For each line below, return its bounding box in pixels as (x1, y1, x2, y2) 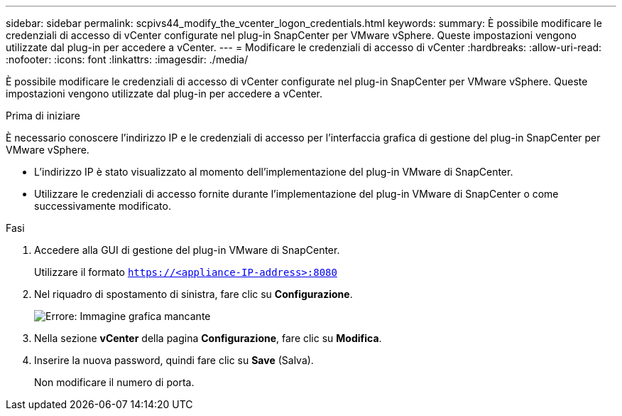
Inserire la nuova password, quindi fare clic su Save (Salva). (34, 354, 314, 366)
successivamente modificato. (34, 200, 171, 212)
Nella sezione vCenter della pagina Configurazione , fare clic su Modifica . (34, 332, 382, 344)
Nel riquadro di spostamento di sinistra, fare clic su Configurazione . (34, 288, 353, 300)
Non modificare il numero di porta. (34, 376, 195, 388)
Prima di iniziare (6, 110, 80, 122)
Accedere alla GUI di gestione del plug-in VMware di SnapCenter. (34, 244, 340, 256)
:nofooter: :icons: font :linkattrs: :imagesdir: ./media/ (6, 53, 249, 65)
